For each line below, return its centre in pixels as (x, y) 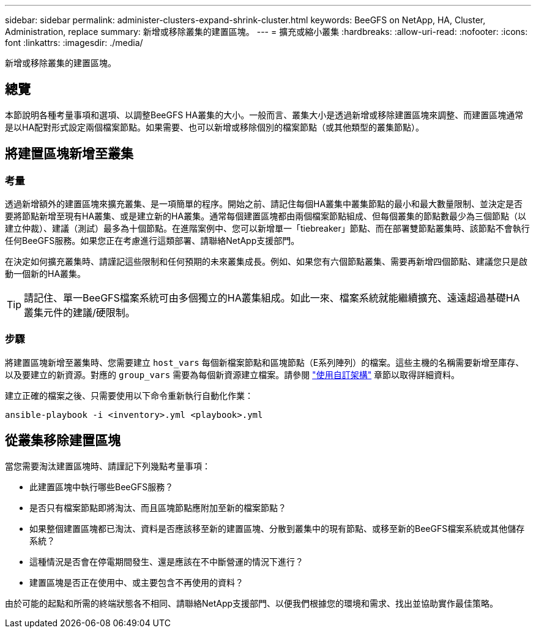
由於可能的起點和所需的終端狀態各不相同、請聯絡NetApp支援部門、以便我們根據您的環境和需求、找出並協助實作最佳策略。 (252, 603)
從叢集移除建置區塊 (63, 441)
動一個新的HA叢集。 (46, 274)
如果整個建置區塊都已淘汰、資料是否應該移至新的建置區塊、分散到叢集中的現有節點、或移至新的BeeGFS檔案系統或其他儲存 (277, 528)
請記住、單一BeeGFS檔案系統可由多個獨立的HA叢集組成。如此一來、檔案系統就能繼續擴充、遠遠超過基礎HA (272, 298)
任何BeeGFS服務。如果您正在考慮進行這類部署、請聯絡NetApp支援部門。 (152, 241)
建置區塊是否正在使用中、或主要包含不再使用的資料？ (136, 582)
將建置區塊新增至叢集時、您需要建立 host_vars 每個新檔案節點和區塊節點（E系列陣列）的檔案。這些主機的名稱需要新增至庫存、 (265, 362)
